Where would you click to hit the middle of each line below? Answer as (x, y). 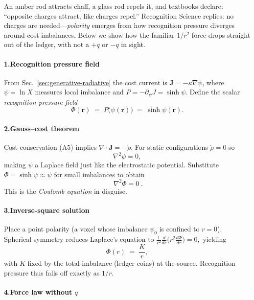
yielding (215, 239)
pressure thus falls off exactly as (52, 272)
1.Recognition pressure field (52, 63)
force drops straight (221, 35)
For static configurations (171, 147)
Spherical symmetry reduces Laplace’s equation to (79, 239)
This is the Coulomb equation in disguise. (66, 191)
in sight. (133, 44)
